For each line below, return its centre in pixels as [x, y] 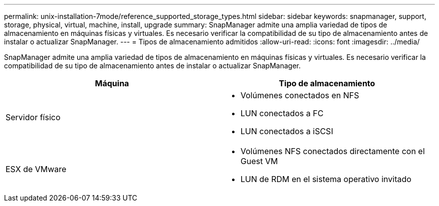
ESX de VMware [36, 169]
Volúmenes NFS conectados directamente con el [333, 151]
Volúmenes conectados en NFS [300, 95]
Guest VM [259, 161]
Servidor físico [33, 117]
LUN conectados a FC [282, 113]
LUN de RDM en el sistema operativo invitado [326, 179]
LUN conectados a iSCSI [287, 131]
